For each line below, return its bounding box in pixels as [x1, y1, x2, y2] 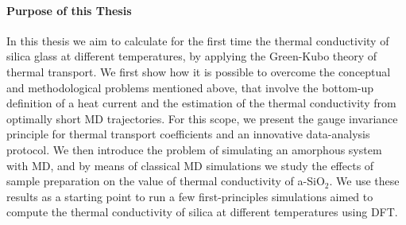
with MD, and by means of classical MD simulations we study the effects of [6, 157, 374, 173]
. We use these [329, 173, 400, 189]
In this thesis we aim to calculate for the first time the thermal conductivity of [6, 32, 389, 48]
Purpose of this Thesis [6, 2, 132, 18]
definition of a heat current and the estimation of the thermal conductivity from [6, 95, 396, 111]
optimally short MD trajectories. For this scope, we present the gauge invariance [6, 110, 398, 126]
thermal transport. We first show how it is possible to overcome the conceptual [6, 63, 391, 80]
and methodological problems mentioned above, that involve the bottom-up [6, 79, 374, 95]
